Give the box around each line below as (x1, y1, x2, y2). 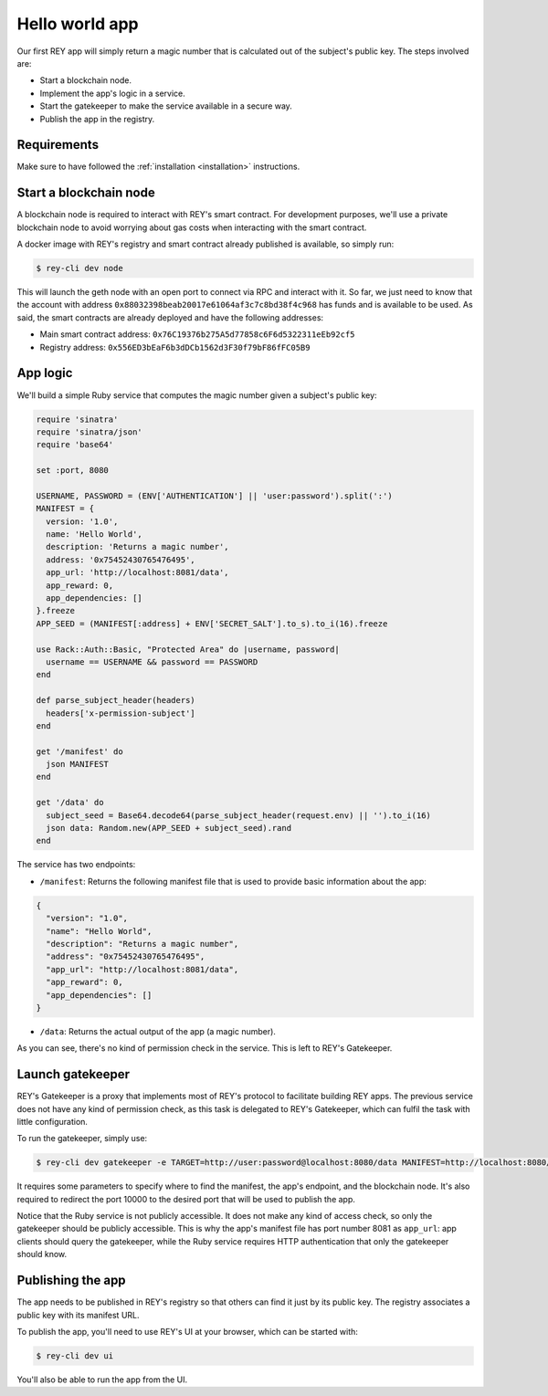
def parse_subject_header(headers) (36, 695, 195, 706)
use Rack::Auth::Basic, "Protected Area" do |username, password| (36, 644, 340, 655)
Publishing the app (16, 1273, 127, 1288)
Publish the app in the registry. (39, 113, 155, 124)
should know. (16, 1249, 68, 1260)
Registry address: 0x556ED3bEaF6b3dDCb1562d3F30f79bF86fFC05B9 (39, 341, 311, 352)
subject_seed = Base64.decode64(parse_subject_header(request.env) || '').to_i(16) (46, 810, 431, 821)
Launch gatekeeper (16, 1066, 131, 1082)
